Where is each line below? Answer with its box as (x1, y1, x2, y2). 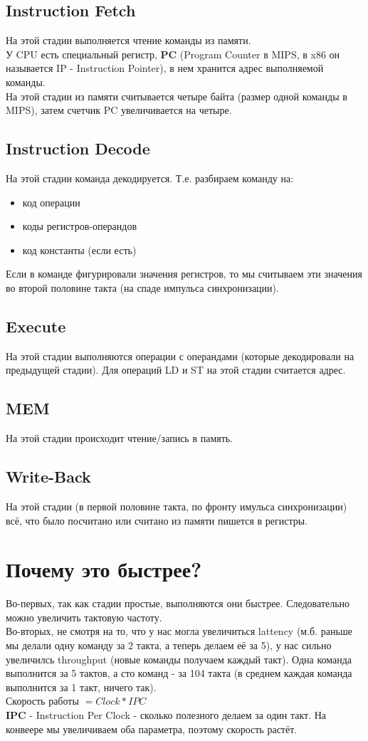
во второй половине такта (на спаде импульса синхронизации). (6, 280, 279, 295)
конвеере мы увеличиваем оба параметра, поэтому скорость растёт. (6, 721, 298, 736)
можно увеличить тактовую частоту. (6, 609, 162, 624)
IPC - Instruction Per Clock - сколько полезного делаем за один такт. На (6, 707, 327, 722)
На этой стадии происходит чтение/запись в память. (6, 431, 233, 446)
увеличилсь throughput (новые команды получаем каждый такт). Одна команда (6, 651, 352, 666)
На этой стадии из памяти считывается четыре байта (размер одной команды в (6, 88, 347, 103)
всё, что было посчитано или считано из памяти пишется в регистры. (6, 513, 308, 527)
